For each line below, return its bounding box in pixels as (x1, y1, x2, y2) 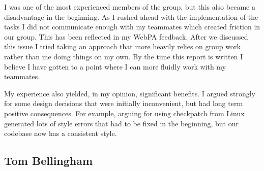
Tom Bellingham (4, 153, 93, 168)
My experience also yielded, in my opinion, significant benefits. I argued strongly (4, 88, 255, 98)
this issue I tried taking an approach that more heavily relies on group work (4, 41, 241, 52)
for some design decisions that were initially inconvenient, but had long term (4, 98, 243, 109)
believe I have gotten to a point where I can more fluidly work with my (4, 61, 226, 72)
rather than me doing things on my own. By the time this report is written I (4, 51, 243, 61)
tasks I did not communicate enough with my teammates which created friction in (4, 21, 260, 32)
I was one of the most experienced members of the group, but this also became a (4, 2, 255, 12)
